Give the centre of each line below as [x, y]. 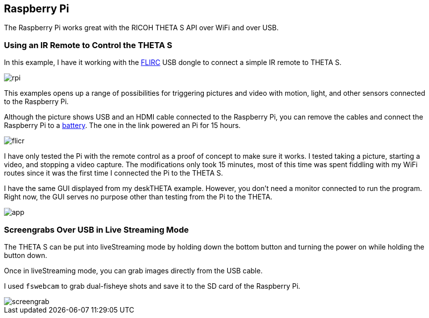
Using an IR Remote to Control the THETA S [88, 45]
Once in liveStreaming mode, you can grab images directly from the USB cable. [133, 270]
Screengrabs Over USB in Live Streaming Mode [96, 229]
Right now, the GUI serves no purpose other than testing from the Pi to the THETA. [138, 197]
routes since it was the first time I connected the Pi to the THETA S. [114, 173]
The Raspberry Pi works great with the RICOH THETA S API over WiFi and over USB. [141, 28]
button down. [26, 255]
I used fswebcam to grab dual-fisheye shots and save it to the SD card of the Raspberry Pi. [152, 286]
